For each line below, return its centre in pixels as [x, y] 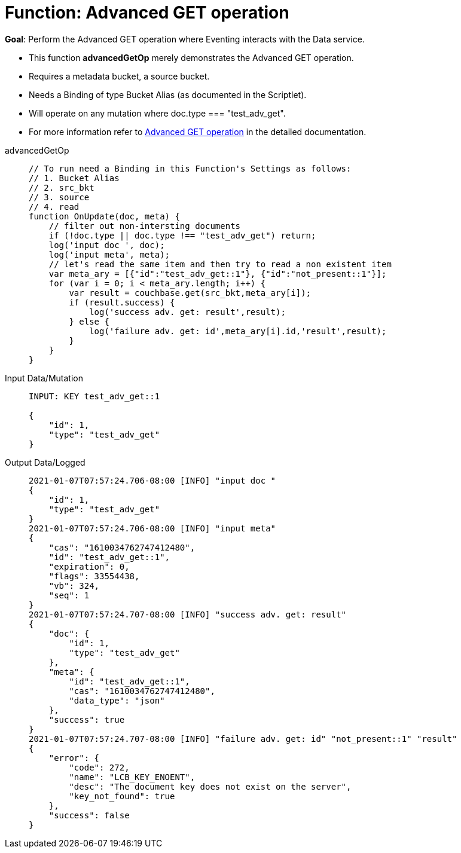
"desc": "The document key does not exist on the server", [210, 786]
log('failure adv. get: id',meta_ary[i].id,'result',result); [238, 331]
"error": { [74, 758]
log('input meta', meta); [109, 254]
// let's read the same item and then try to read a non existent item [220, 264]
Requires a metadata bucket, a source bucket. [119, 76]
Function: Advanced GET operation [147, 13]
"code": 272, [99, 767]
